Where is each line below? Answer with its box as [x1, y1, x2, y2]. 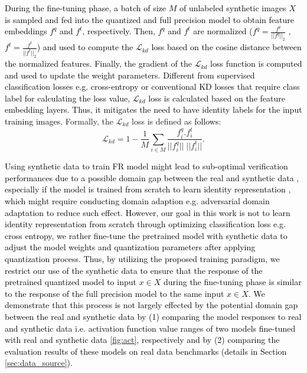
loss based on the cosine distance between [151, 41, 302, 53]
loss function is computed [210, 57, 302, 70]
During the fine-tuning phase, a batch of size [5, 2, 166, 14]
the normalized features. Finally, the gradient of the [5, 57, 192, 70]
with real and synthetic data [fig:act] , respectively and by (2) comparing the [5, 333, 280, 346]
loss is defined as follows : [132, 115, 221, 127]
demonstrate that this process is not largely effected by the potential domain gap [5, 299, 298, 311]
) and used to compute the [37, 41, 133, 53]
